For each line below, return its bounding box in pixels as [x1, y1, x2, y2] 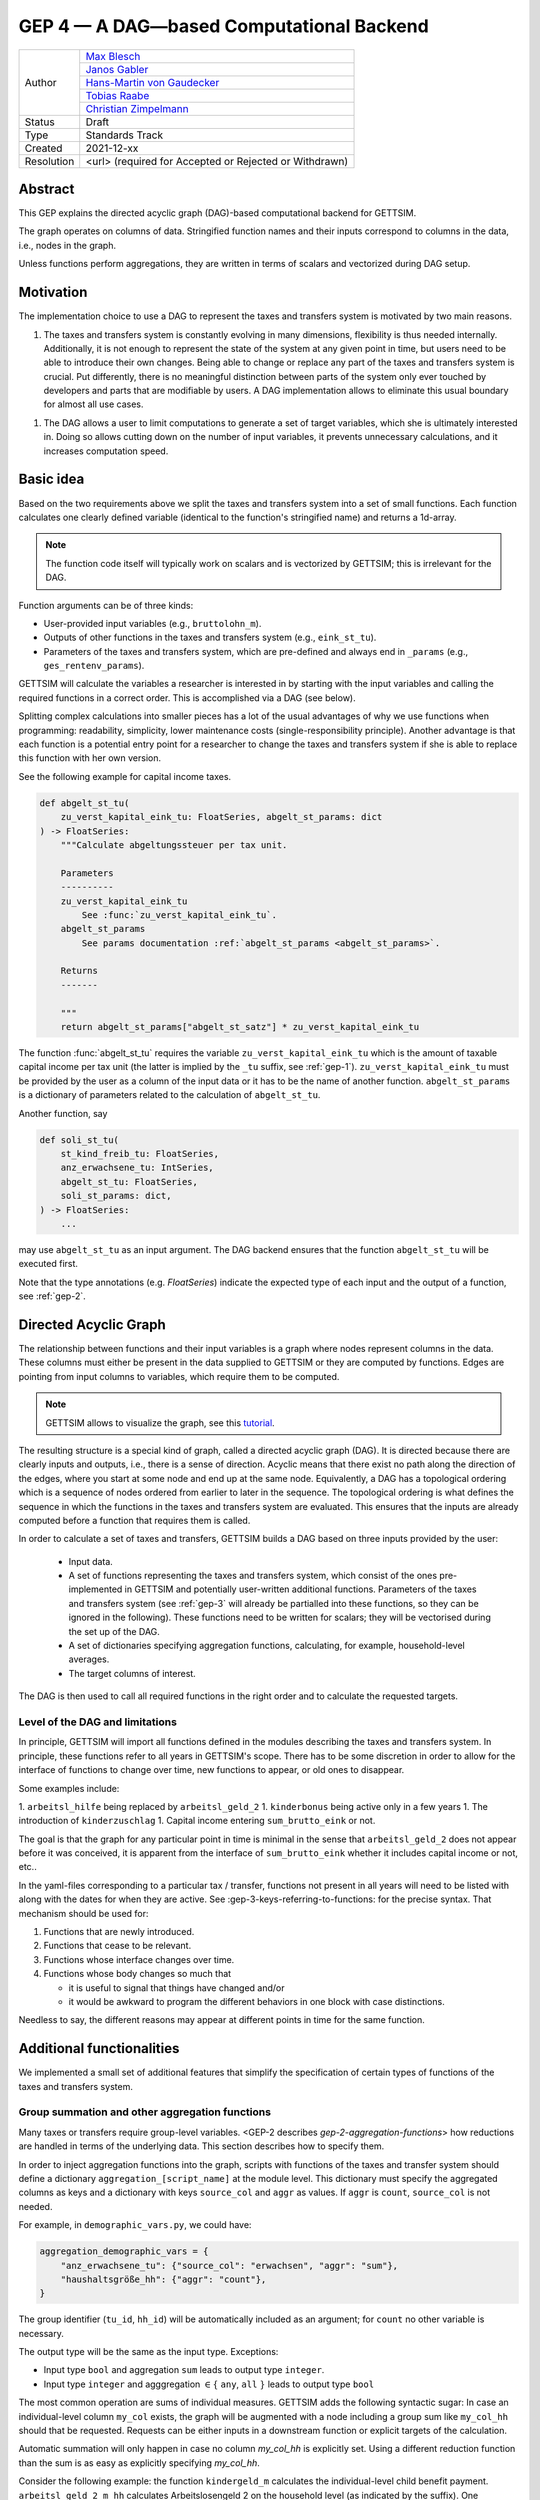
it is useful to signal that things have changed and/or [68, 1981, 285, 1994]
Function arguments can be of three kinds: [18, 599, 194, 611]
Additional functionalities [18, 2040, 180, 2057]
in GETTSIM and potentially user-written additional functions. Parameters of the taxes [124, 1583, 477, 1595]
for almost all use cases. [43, 398, 144, 410]
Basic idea [18, 471, 85, 488]
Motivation [18, 284, 88, 301]
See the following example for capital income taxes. [18, 770, 232, 782]
